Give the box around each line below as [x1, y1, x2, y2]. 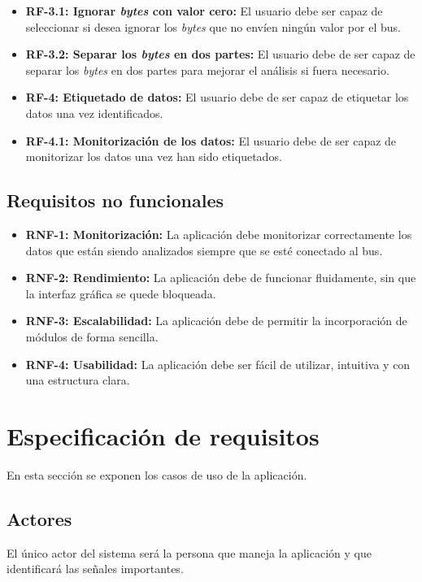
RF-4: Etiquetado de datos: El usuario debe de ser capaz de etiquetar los [25, 89, 409, 106]
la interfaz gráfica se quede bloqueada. [25, 284, 216, 302]
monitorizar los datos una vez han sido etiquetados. [25, 148, 282, 165]
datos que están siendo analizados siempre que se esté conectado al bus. [25, 241, 383, 258]
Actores [7, 506, 72, 531]
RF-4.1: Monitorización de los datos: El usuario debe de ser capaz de [25, 132, 397, 149]
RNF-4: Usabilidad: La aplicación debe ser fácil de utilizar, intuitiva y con [25, 355, 411, 372]
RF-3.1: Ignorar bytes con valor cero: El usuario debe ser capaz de [25, 2, 383, 19]
